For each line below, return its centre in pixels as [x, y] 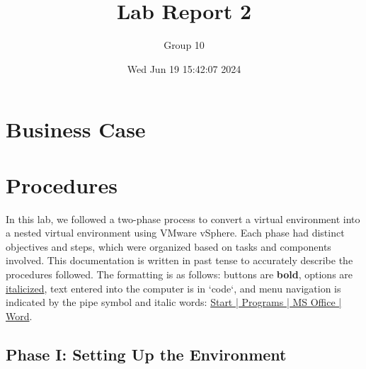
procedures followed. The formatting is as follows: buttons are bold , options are [179, 274]
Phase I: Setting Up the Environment [146, 354]
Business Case [76, 129]
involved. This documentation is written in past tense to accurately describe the [179, 260]
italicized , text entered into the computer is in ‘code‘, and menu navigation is [173, 288]
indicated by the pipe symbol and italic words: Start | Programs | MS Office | [174, 302]
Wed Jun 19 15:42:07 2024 [184, 68]
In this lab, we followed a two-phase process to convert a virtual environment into [183, 218]
